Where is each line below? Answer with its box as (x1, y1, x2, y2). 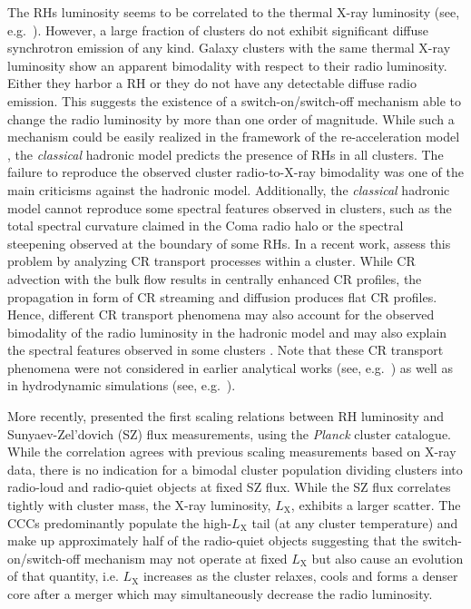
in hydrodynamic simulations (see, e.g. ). (7, 376, 236, 395)
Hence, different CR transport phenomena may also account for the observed (7, 305, 435, 324)
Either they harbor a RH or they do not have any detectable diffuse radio (7, 74, 417, 93)
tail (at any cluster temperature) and (251, 513, 458, 532)
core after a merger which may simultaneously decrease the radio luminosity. (7, 584, 433, 603)
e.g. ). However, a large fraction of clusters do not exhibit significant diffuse (7, 20, 429, 39)
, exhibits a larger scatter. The (290, 496, 461, 515)
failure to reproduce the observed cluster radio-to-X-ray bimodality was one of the (7, 162, 464, 182)
